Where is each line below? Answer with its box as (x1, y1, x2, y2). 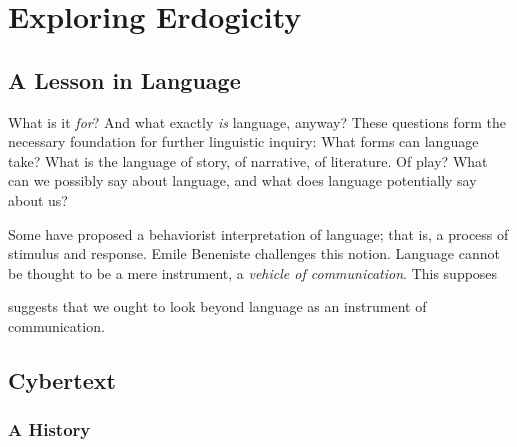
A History (8, 417, 91, 442)
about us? (8, 189, 68, 210)
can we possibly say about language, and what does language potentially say (8, 170, 477, 191)
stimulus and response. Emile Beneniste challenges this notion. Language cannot (8, 243, 500, 264)
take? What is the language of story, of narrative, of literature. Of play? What (8, 150, 488, 171)
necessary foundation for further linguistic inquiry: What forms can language (8, 131, 479, 152)
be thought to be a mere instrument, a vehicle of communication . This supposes (8, 262, 498, 283)
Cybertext (8, 364, 116, 395)
